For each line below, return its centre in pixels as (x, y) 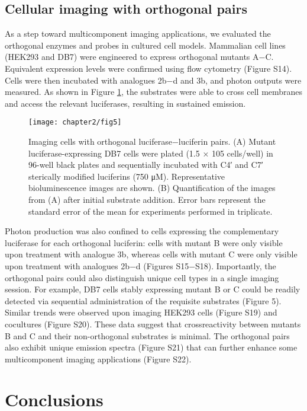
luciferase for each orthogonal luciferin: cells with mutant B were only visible (144, 242)
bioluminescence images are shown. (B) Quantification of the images (152, 188)
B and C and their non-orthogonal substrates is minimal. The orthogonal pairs (147, 335)
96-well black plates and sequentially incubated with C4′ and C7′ (146, 165)
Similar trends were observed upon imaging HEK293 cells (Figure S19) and (141, 312)
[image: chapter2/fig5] (75, 122)
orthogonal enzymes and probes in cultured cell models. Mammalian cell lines (145, 45)
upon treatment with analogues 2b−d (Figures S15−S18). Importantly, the (140, 265)
